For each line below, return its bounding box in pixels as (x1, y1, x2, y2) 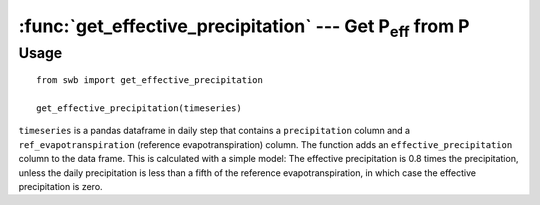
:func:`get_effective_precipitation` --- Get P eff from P (18, 15, 470, 41)
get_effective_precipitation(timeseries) (36, 102, 242, 114)
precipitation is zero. (18, 180, 104, 192)
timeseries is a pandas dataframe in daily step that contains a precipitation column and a (18, 125, 410, 137)
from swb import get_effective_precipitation (36, 75, 264, 86)
